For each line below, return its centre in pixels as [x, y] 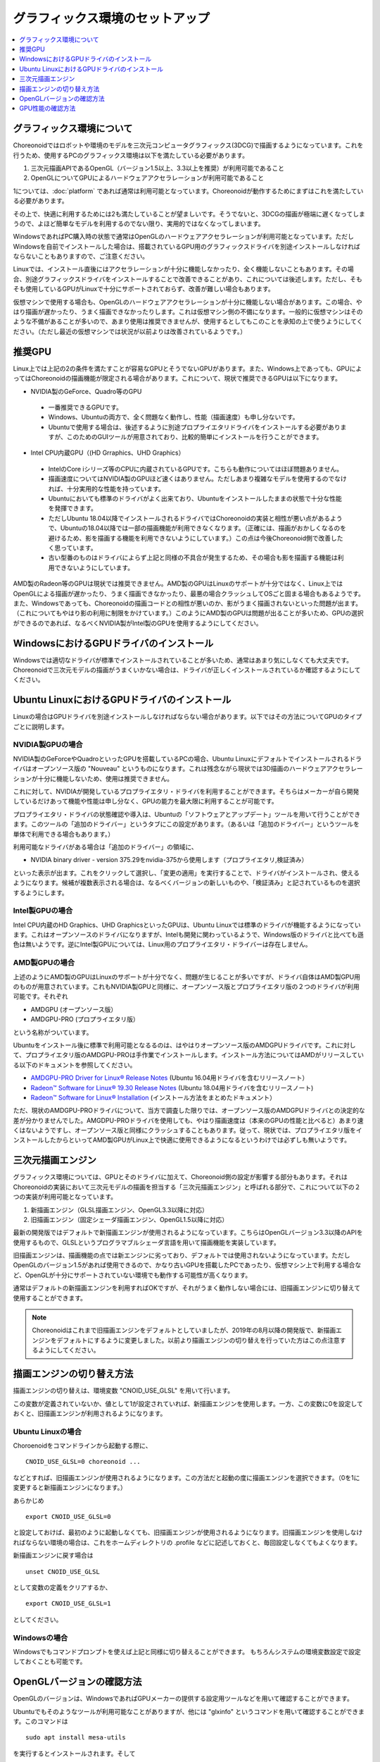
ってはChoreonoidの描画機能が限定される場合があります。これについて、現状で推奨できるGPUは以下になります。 [177, 378]
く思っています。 [72, 548]
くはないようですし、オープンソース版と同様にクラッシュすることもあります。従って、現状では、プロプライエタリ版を [185, 1130]
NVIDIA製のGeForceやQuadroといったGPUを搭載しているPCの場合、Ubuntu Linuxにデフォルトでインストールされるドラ [188, 758]
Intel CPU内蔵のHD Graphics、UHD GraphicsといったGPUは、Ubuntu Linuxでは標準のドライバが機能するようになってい [187, 925]
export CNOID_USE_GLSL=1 [68, 1604]
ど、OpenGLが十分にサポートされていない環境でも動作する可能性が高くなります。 [132, 1275]
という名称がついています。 [53, 1032]
